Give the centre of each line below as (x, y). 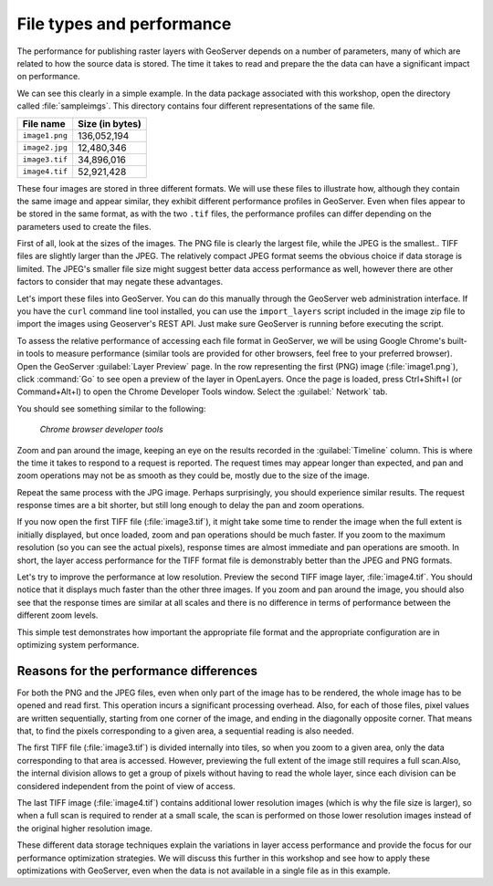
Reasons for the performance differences (137, 671)
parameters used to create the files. (84, 226)
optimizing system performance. (78, 645)
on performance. (49, 77)
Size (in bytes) (110, 123)
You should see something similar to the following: (111, 408)
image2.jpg (45, 147)
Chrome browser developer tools (101, 430)
